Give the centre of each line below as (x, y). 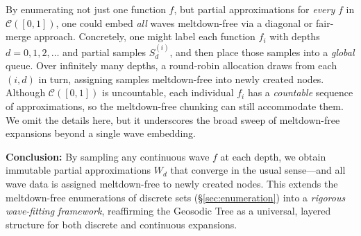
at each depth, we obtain (273, 156)
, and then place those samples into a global (262, 52)
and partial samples (104, 52)
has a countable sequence (300, 92)
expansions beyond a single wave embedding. (101, 133)
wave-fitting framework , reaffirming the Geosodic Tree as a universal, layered (168, 211)
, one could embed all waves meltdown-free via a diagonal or (184, 22)
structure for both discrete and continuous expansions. (121, 224)
